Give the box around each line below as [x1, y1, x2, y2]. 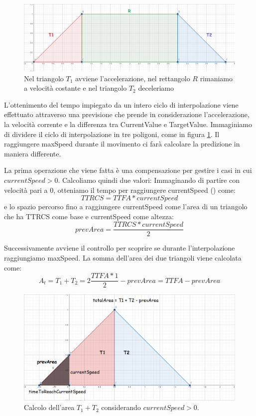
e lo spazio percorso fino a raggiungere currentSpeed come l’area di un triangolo [4, 201, 248, 212]
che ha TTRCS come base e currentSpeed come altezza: [4, 211, 174, 221]
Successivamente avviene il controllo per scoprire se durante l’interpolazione [4, 243, 235, 253]
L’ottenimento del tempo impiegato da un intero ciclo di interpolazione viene [4, 99, 239, 110]
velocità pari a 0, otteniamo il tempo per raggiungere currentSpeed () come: [4, 184, 236, 195]
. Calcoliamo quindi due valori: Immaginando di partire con [58, 174, 240, 185]
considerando [101, 402, 141, 413]
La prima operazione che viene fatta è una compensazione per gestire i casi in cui [4, 165, 252, 175]
